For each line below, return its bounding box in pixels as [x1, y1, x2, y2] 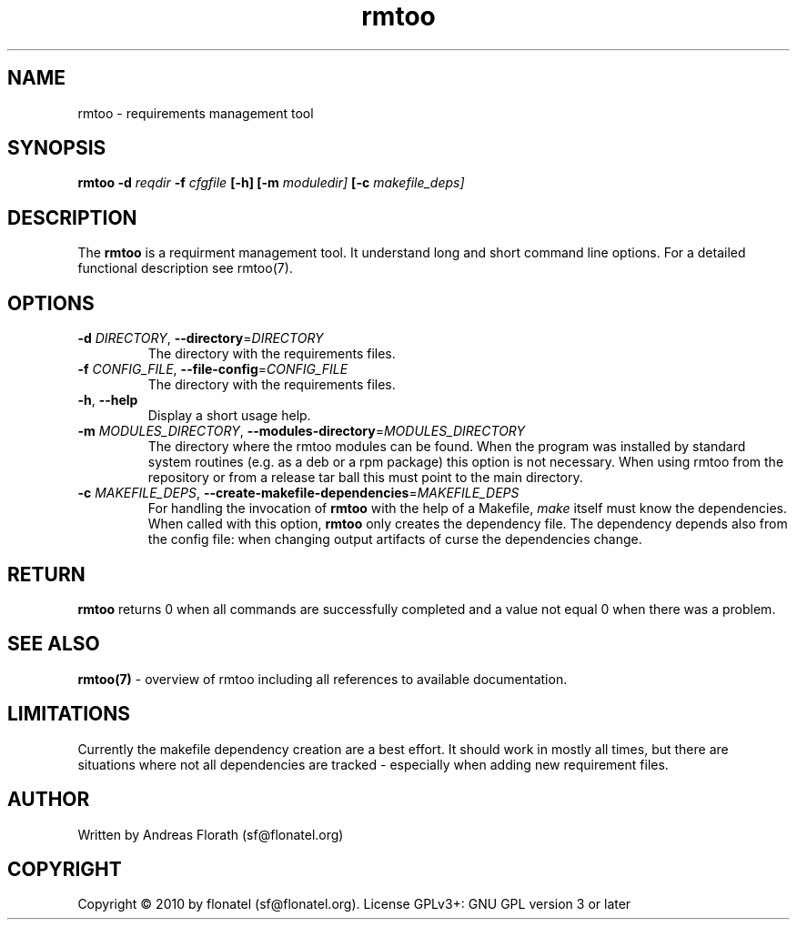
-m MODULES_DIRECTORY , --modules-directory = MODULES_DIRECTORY [77, 423, 526, 439]
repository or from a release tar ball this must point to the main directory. [147, 469, 583, 486]
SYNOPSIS [7, 136, 106, 160]
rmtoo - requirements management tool [77, 105, 314, 121]
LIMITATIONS [7, 702, 131, 726]
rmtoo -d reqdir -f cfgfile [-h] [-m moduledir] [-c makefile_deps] [77, 175, 465, 191]
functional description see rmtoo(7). [77, 260, 293, 277]
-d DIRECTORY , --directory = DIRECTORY [77, 330, 324, 347]
